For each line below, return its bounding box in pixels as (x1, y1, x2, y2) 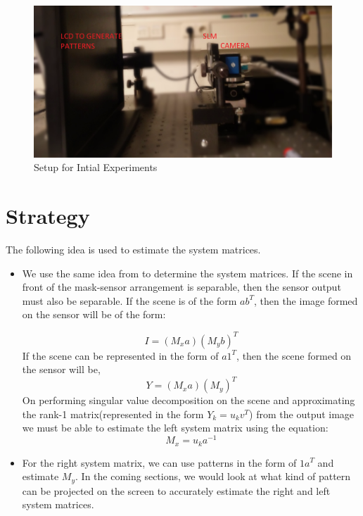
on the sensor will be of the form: (22, 307, 166, 322)
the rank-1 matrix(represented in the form (22, 406, 204, 421)
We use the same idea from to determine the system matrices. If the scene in (22, 265, 353, 280)
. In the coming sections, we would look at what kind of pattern (75, 469, 351, 484)
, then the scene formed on (236, 348, 352, 363)
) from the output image (249, 406, 355, 421)
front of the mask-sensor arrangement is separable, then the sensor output (22, 279, 341, 294)
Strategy (6, 201, 90, 230)
